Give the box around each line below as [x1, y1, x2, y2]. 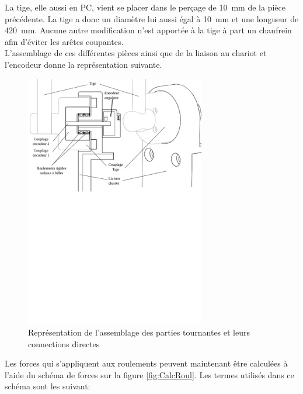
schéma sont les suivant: [5, 380, 90, 392]
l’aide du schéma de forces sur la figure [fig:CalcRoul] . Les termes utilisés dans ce [5, 368, 294, 381]
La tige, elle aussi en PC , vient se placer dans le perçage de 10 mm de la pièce [5, 1, 285, 13]
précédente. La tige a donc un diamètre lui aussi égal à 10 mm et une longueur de [5, 12, 299, 25]
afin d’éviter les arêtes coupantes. [5, 35, 124, 47]
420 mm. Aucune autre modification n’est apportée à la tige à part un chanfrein [5, 24, 292, 36]
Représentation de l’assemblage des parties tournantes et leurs [28, 326, 250, 338]
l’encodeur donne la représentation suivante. [5, 58, 162, 70]
